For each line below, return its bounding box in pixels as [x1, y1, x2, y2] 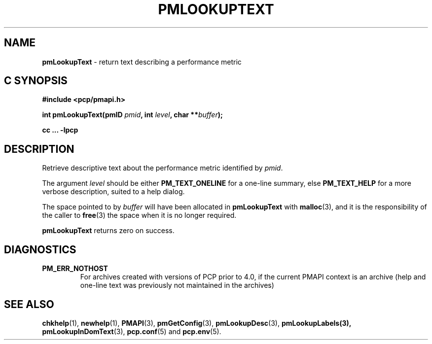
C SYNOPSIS [4, 74, 68, 87]
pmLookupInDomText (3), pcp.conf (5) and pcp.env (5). [42, 327, 221, 336]
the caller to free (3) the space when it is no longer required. [42, 211, 237, 220]
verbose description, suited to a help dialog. [42, 187, 185, 196]
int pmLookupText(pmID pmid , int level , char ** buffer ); [42, 110, 223, 119]
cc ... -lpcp [42, 126, 78, 135]
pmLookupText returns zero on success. [42, 226, 175, 235]
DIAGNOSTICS [4, 243, 76, 256]
